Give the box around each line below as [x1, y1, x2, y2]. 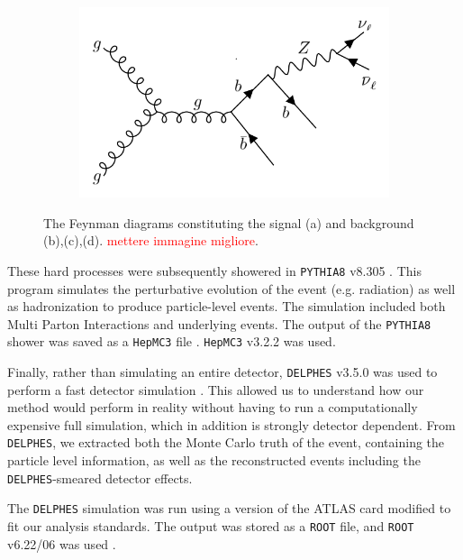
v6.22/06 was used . [7, 534, 116, 553]
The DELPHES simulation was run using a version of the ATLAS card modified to [7, 499, 451, 518]
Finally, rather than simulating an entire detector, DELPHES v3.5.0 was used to [7, 363, 438, 381]
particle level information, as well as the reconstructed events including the [7, 451, 421, 470]
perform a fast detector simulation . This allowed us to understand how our [7, 380, 424, 399]
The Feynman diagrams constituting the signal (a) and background [43, 213, 414, 232]
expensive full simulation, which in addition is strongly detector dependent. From [7, 415, 456, 434]
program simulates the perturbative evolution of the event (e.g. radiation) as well [7, 279, 456, 298]
